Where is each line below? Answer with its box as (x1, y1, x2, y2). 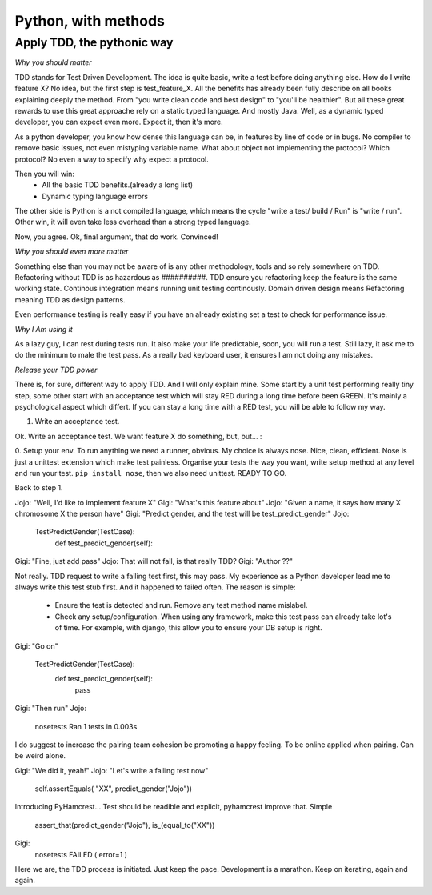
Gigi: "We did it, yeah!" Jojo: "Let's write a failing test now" (14, 765, 209, 775)
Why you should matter (14, 58, 92, 67)
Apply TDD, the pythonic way (14, 35, 174, 50)
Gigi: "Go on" (14, 641, 59, 651)
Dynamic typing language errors (42, 191, 148, 201)
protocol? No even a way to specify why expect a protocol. (14, 154, 209, 164)
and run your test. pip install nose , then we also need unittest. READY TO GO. (14, 468, 287, 477)
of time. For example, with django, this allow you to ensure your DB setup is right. (54, 623, 323, 633)
